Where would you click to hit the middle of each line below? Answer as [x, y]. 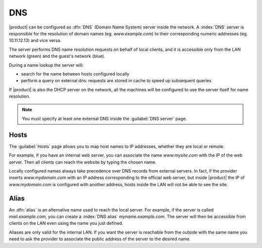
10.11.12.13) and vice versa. [35, 41]
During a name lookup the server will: [46, 65]
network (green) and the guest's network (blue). [57, 56]
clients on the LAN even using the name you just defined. [66, 223]
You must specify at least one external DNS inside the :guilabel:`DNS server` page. [105, 118]
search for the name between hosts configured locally [75, 74]
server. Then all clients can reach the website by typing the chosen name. [83, 162]
